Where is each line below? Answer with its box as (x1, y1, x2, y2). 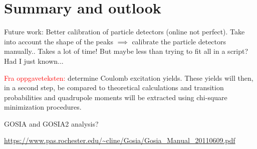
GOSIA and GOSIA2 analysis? (4, 118, 99, 129)
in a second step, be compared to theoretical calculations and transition (4, 82, 224, 93)
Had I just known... (4, 55, 64, 66)
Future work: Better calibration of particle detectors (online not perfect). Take (4, 26, 245, 37)
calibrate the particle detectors (132, 36, 226, 46)
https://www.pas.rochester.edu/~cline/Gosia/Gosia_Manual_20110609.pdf (4, 135, 235, 146)
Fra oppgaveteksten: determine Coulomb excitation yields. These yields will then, (4, 72, 253, 83)
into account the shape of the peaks (4, 36, 113, 46)
